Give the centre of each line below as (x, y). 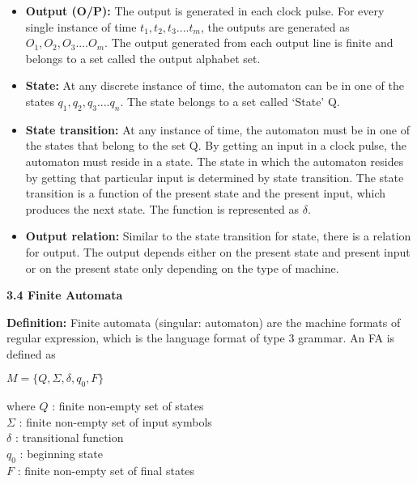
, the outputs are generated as (275, 26)
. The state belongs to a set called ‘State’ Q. (230, 101)
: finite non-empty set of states (128, 406)
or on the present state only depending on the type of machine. (182, 267)
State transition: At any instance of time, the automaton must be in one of (217, 129)
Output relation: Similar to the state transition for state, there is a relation (218, 236)
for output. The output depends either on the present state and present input (218, 251)
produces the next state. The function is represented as (162, 208)
